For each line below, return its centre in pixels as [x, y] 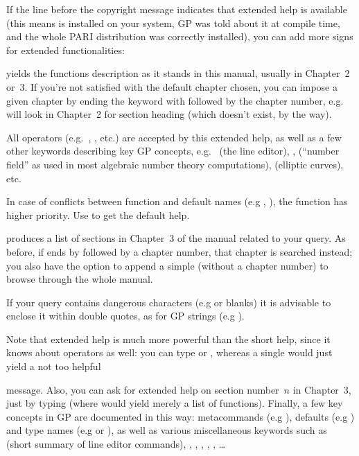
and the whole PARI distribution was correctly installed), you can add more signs [180, 36]
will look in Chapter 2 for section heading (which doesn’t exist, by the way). [169, 114]
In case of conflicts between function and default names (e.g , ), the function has [177, 201]
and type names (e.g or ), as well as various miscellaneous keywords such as [167, 430]
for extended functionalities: [65, 50]
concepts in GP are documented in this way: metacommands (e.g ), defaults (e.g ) [181, 416]
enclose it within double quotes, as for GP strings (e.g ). [125, 316]
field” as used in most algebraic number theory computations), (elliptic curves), [175, 164]
